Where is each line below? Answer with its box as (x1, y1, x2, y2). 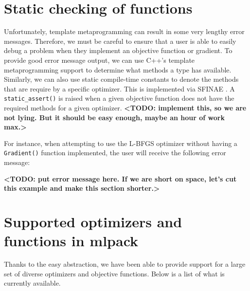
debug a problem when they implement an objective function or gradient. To (4, 45, 232, 55)
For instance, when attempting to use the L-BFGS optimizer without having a (4, 138, 237, 148)
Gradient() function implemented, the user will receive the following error (4, 147, 226, 158)
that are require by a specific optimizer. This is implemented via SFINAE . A (4, 83, 235, 93)
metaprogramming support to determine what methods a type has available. (4, 64, 232, 74)
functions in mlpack (4, 231, 139, 251)
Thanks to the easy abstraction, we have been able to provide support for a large (4, 259, 246, 269)
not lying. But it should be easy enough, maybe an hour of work (4, 112, 225, 122)
